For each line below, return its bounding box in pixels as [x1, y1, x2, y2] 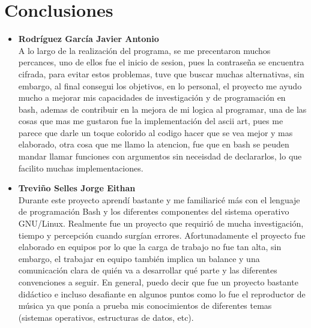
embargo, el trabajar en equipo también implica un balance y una [18, 252, 260, 264]
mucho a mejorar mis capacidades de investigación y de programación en [18, 91, 286, 104]
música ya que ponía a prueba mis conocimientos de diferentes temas [18, 299, 272, 312]
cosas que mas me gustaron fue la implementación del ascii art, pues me [18, 115, 283, 127]
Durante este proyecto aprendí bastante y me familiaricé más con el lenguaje [18, 193, 300, 206]
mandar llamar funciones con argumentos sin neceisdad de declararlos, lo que [18, 150, 302, 163]
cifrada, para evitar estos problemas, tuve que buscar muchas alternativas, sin [18, 67, 304, 80]
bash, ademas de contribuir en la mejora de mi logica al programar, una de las [18, 103, 307, 115]
